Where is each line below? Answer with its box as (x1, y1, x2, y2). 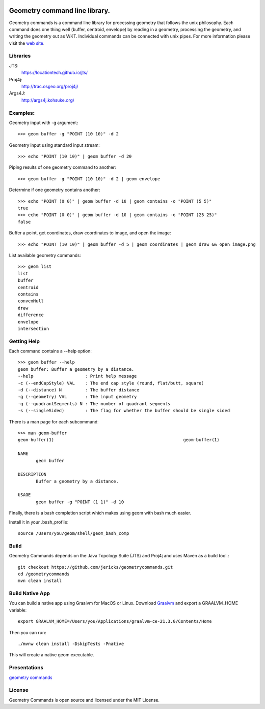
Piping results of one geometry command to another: (9, 164, 116, 170)
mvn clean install (18, 578, 62, 583)
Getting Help (9, 338, 40, 345)
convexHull (18, 298, 44, 304)
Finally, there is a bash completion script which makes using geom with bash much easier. (9, 510, 191, 516)
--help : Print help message (18, 373, 137, 379)
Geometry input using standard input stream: (9, 142, 100, 148)
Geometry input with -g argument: (9, 120, 79, 126)
